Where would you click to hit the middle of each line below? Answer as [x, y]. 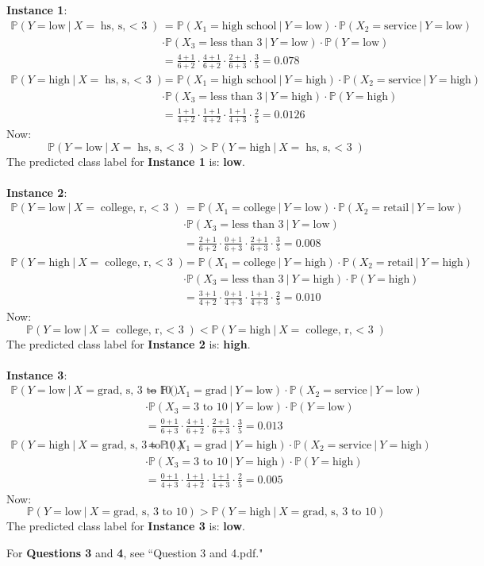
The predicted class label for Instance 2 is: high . [129, 343]
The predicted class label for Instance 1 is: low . [126, 161]
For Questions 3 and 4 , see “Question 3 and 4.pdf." [135, 552]
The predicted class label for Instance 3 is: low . [126, 526]
